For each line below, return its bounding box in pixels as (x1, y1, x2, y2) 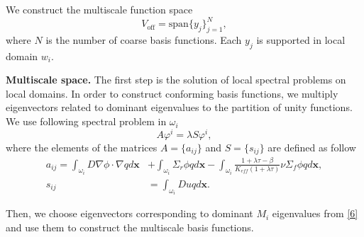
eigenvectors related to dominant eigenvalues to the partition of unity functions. (6, 100, 353, 115)
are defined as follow (268, 139, 356, 154)
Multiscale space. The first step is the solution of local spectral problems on (6, 72, 346, 87)
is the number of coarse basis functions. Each (45, 32, 242, 47)
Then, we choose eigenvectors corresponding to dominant (6, 206, 253, 221)
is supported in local (256, 32, 346, 47)
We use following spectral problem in (6, 114, 167, 129)
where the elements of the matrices (6, 139, 158, 154)
